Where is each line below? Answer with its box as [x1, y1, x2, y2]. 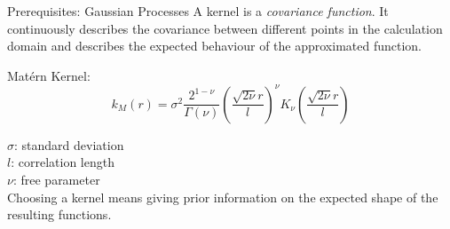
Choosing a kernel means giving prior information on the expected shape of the [7, 187, 438, 206]
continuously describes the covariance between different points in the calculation [7, 19, 443, 37]
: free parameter [12, 170, 100, 189]
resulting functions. [7, 205, 112, 224]
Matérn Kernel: [7, 66, 91, 84]
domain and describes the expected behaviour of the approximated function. [7, 36, 422, 55]
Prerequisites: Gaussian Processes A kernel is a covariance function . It [7, 2, 389, 20]
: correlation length [11, 153, 114, 171]
